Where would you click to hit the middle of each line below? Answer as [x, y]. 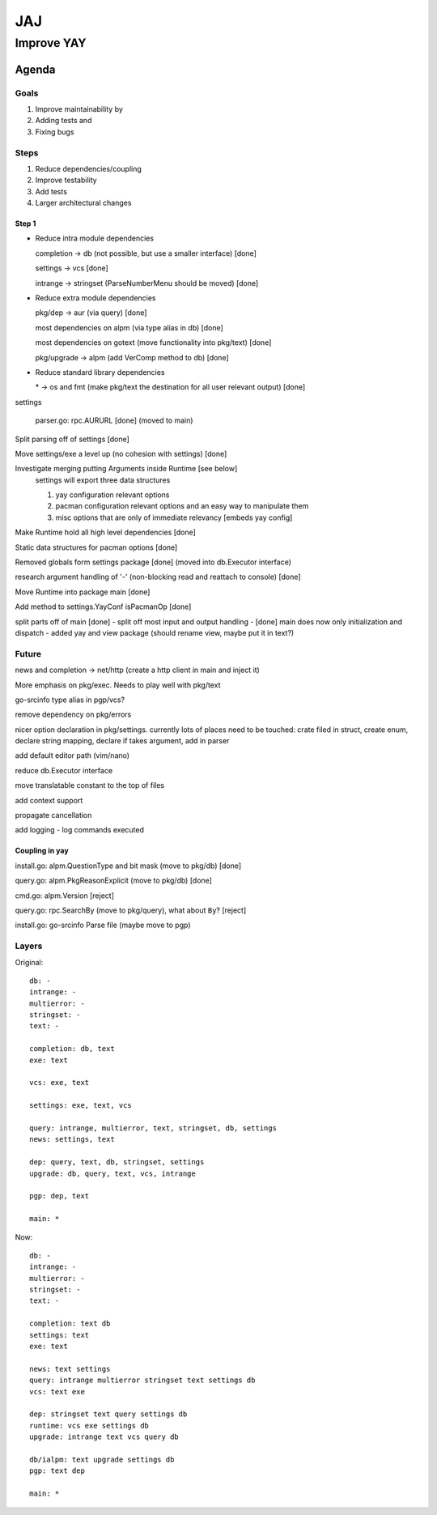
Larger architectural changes [83, 203]
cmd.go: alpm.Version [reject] [65, 896]
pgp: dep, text [59, 1196]
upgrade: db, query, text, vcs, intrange [112, 1173]
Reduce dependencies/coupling [88, 168]
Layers [29, 946]
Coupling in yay [42, 851]
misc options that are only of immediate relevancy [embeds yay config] [174, 517]
